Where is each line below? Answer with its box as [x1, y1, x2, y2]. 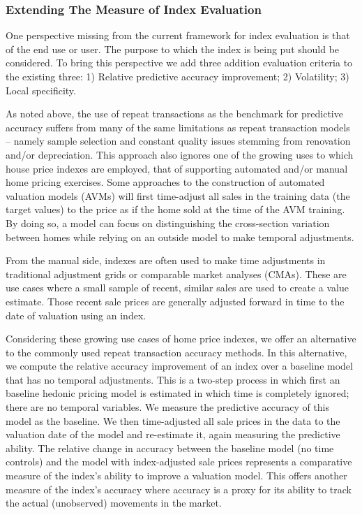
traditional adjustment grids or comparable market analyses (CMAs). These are [6, 266, 347, 281]
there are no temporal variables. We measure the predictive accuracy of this [6, 400, 330, 414]
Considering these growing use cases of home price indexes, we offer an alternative [6, 331, 356, 346]
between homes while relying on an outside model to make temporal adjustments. [6, 229, 354, 244]
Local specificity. [6, 82, 76, 97]
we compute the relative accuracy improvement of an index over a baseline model [6, 358, 353, 373]
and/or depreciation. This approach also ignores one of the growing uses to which [6, 147, 354, 161]
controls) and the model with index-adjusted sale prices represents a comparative [6, 454, 352, 469]
